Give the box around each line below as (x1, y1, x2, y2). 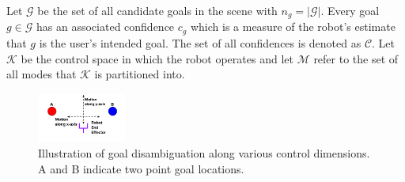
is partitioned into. (94, 66, 185, 82)
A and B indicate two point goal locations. (38, 160, 244, 176)
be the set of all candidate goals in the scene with (37, 2, 278, 18)
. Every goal (320, 2, 380, 18)
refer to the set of (313, 50, 399, 66)
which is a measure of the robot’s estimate (190, 18, 396, 35)
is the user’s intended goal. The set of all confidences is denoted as (39, 34, 361, 51)
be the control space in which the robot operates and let (21, 50, 293, 66)
